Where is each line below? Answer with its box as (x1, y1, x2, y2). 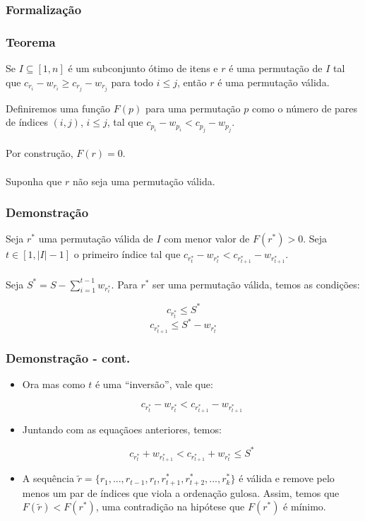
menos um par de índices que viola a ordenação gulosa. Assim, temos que (22, 485, 340, 500)
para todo (111, 74, 153, 89)
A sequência (22, 471, 74, 486)
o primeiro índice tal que (73, 247, 181, 262)
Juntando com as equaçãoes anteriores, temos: (22, 421, 222, 436)
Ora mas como (22, 377, 85, 392)
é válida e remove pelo (239, 471, 335, 486)
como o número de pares (251, 100, 358, 115)
